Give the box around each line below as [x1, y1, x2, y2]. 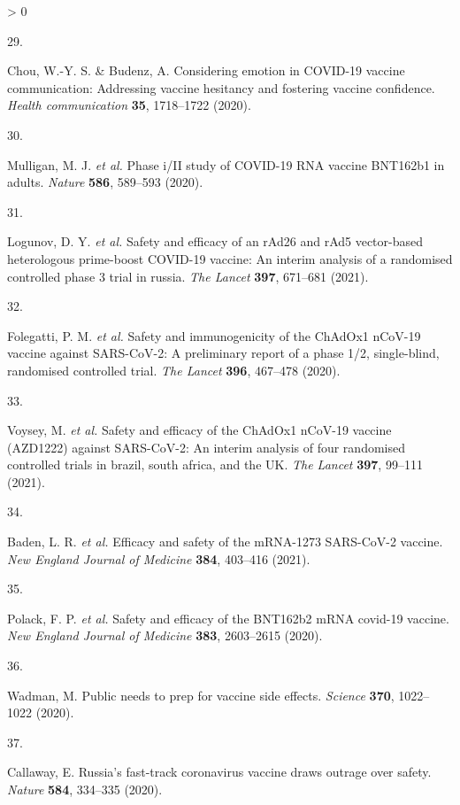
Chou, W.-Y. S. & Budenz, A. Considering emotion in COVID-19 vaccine [7, 61, 405, 80]
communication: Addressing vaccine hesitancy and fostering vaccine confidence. [7, 78, 435, 97]
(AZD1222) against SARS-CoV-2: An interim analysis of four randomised [7, 437, 406, 456]
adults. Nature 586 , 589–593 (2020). [7, 173, 203, 191]
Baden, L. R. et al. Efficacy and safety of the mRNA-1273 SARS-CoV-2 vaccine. [7, 532, 443, 551]
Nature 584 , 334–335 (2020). [7, 780, 163, 798]
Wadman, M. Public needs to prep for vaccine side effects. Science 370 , [7, 685, 395, 704]
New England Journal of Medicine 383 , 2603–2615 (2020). [7, 626, 323, 645]
